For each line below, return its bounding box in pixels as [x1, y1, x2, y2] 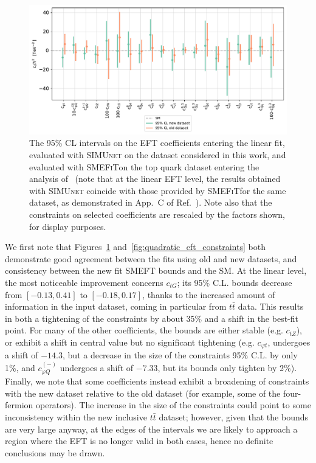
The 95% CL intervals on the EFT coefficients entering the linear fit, [29, 136, 285, 149]
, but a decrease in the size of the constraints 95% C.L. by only [63, 349, 298, 361]
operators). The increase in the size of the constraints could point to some [35, 399, 311, 411]
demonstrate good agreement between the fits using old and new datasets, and [5, 252, 297, 265]
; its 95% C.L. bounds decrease [177, 276, 292, 288]
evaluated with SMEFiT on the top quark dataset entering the [29, 160, 259, 173]
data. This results [238, 300, 304, 313]
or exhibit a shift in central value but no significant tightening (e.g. [5, 335, 255, 348]
